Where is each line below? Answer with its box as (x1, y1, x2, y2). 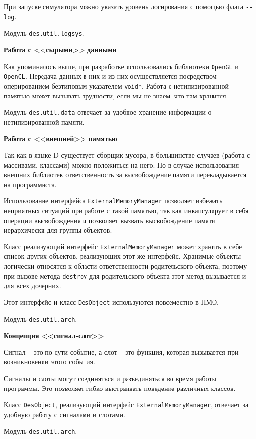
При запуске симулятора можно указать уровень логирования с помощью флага (4, 1, 244, 11)
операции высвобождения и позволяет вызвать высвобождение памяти (4, 215, 215, 225)
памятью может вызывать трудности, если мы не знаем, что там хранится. (4, 90, 228, 100)
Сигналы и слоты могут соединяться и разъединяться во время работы (4, 373, 216, 383)
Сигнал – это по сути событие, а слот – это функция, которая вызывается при (4, 346, 239, 357)
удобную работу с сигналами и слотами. (4, 409, 126, 419)
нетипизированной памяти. (4, 116, 85, 127)
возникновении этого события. (4, 356, 95, 367)
